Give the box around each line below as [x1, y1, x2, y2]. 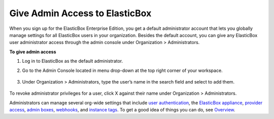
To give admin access [9, 49, 56, 55]
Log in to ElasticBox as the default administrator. [22, 58, 123, 64]
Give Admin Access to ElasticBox [9, 8, 152, 19]
